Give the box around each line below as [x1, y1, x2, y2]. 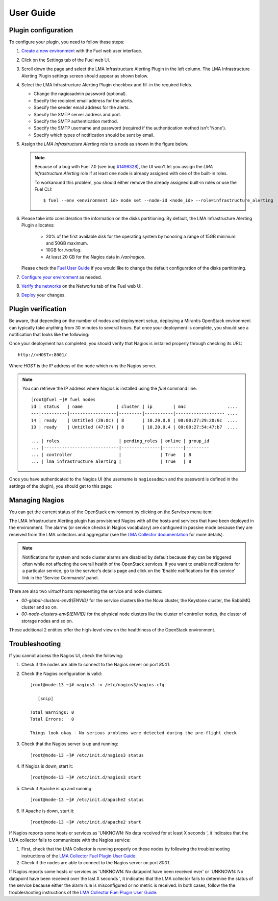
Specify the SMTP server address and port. [33, 111, 122, 117]
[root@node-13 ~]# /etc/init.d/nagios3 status [30, 752, 144, 758]
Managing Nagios [9, 496, 65, 504]
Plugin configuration [9, 26, 74, 34]
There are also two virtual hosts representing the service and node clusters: [9, 588, 163, 594]
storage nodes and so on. [21, 618, 73, 624]
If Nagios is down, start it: [21, 763, 74, 769]
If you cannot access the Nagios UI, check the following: [9, 652, 124, 658]
